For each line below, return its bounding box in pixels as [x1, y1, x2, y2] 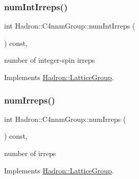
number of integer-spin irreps [4, 55, 95, 65]
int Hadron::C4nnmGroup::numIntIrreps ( [4, 20, 135, 31]
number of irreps [4, 148, 56, 158]
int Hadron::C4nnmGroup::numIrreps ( [4, 113, 126, 124]
